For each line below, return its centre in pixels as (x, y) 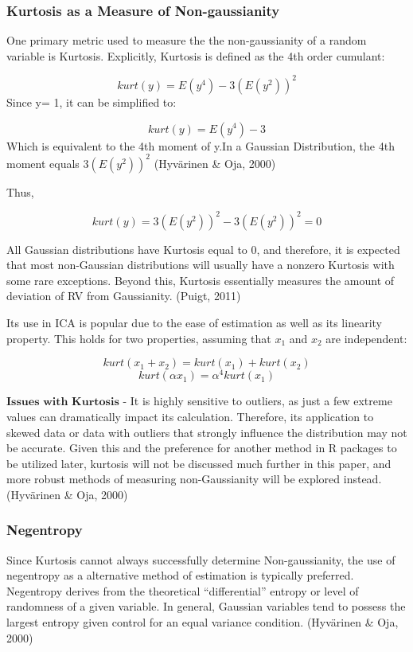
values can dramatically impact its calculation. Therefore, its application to (190, 416)
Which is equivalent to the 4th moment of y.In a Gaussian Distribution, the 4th (201, 145)
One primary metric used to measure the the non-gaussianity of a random (187, 40)
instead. (362, 479)
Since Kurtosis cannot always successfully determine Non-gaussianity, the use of (201, 559)
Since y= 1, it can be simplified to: (92, 102)
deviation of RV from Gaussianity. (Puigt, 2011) (124, 296)
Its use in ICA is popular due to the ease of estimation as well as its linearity (194, 323)
